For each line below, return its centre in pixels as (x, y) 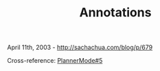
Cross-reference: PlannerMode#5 (55, 61)
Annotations (115, 13)
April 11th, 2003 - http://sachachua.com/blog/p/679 (80, 47)
